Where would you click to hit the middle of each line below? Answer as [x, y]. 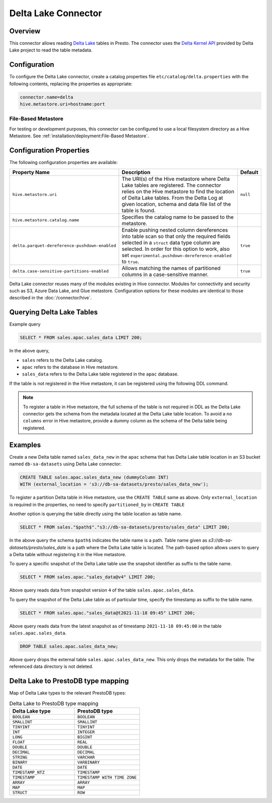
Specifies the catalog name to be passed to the [178, 217]
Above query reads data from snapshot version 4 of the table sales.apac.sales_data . [102, 590]
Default [249, 172]
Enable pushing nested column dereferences [175, 230]
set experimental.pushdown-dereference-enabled [177, 255]
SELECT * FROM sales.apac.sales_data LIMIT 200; [81, 338]
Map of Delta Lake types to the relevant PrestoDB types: [67, 693]
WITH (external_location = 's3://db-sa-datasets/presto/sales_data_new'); [114, 484]
